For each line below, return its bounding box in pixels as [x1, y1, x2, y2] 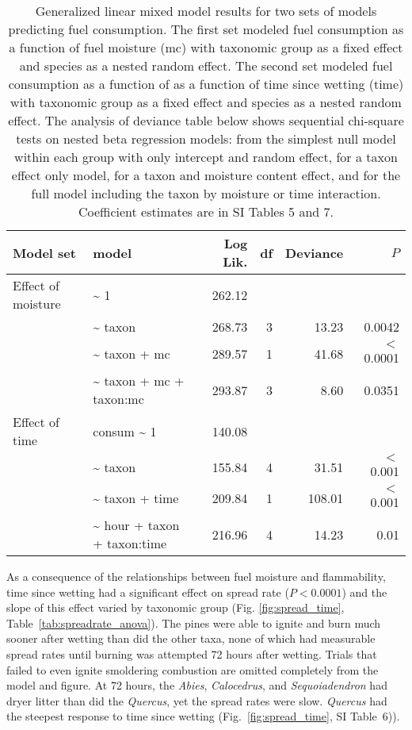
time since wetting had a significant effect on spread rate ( [6, 583, 289, 600]
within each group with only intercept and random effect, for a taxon [14, 148, 398, 166]
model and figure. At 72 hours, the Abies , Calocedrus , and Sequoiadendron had [6, 677, 387, 693]
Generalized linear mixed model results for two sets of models [35, 2, 377, 20]
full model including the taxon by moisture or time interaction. [31, 184, 381, 202]
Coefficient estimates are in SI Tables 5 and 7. [78, 202, 334, 221]
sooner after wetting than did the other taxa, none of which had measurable [6, 630, 376, 647]
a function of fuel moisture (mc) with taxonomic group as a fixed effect [9, 38, 403, 56]
